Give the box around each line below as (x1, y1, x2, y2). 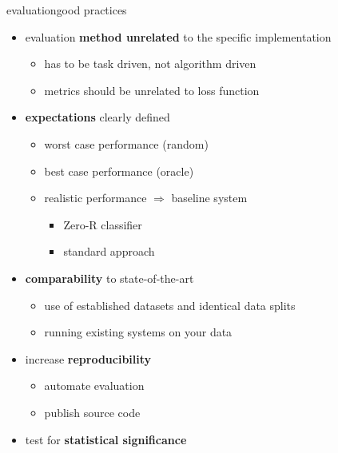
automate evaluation (44, 377, 145, 394)
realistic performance (44, 189, 147, 206)
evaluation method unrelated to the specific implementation (25, 28, 332, 45)
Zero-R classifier (63, 216, 142, 232)
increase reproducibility (25, 350, 152, 367)
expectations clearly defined (25, 109, 170, 125)
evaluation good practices (6, 2, 127, 18)
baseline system (171, 189, 248, 206)
